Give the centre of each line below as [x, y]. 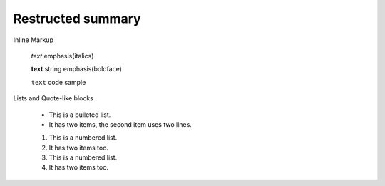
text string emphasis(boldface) [77, 69]
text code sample [58, 82]
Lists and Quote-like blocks [53, 98]
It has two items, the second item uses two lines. [120, 124]
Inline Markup [33, 40]
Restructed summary [77, 19]
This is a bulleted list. [80, 115]
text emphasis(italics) [62, 56]
